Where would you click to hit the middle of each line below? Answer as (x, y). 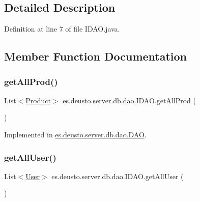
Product (38, 100)
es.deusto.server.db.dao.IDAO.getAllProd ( (129, 100)
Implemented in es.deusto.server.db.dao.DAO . (75, 134)
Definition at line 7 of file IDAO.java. (62, 29)
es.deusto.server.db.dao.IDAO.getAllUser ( (118, 176)
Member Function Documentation (96, 56)
